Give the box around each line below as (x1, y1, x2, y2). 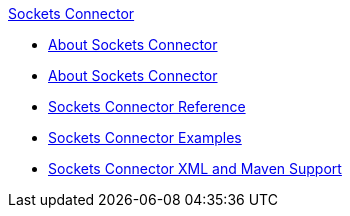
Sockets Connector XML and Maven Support (48, 160, 342, 177)
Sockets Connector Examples (48, 129, 242, 146)
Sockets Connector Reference (48, 98, 246, 115)
